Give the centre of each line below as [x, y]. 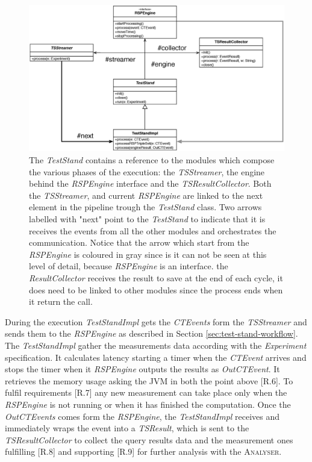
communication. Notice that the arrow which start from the [139, 242]
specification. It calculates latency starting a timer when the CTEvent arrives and [156, 357]
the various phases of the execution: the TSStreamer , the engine [147, 171]
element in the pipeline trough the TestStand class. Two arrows [145, 207]
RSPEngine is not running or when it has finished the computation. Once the [148, 404]
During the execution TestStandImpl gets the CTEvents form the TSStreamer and [156, 321]
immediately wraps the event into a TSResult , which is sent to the [127, 428]
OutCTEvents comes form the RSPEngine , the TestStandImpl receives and [142, 416]
